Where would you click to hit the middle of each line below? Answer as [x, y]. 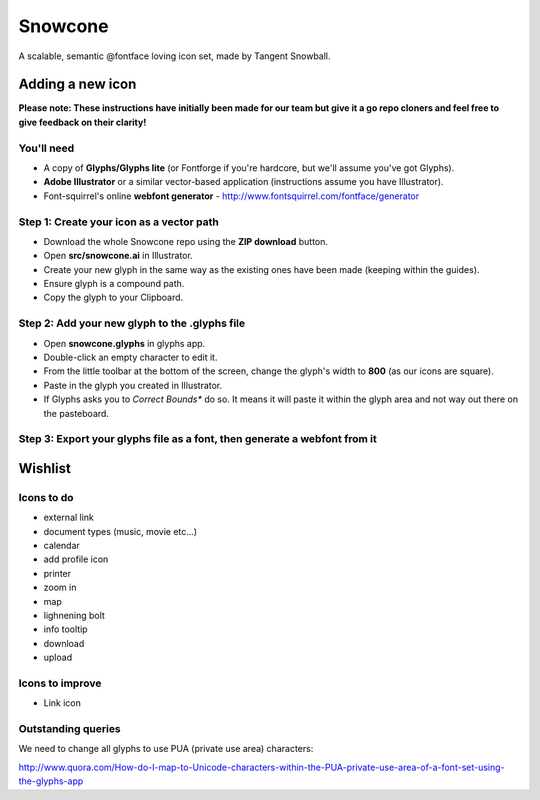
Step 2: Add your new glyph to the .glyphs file [132, 323]
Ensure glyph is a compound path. [114, 284]
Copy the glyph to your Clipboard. [113, 297]
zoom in [60, 587]
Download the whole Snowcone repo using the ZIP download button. [186, 241]
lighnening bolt [74, 616]
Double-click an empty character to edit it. [130, 357]
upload [58, 657]
